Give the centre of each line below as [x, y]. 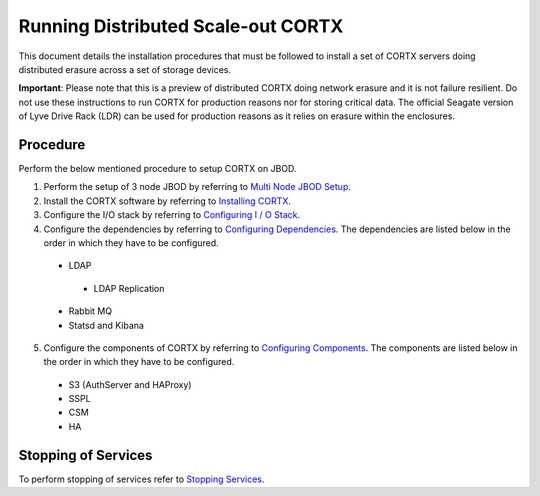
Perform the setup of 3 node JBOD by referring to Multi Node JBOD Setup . [197, 187]
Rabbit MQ [90, 311]
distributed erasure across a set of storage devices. [125, 69]
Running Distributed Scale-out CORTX [181, 26]
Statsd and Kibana [106, 325]
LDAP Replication [129, 288]
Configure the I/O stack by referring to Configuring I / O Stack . [171, 215]
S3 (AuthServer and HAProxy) [130, 384]
